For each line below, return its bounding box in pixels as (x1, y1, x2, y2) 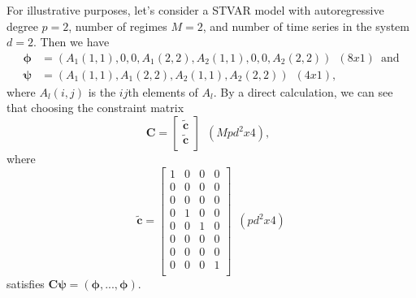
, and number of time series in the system (202, 17, 409, 34)
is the (88, 83, 116, 100)
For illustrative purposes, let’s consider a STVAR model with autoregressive (6, 2, 384, 18)
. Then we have (32, 33, 110, 50)
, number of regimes (68, 17, 167, 34)
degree (6, 17, 38, 34)
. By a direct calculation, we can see (213, 83, 393, 100)
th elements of (128, 83, 198, 100)
